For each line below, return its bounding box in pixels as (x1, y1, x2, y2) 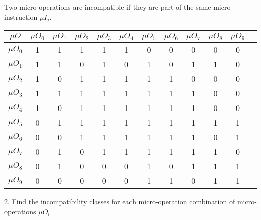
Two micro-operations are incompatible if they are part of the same (4, 2, 211, 12)
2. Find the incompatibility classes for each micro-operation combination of (4, 196, 235, 207)
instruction (4, 11, 38, 22)
